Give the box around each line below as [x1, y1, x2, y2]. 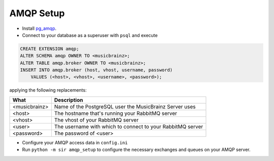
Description [54, 96, 83, 103]
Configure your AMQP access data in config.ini [22, 139, 128, 145]
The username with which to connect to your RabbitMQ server [54, 123, 203, 130]
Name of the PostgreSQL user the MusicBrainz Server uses [54, 103, 196, 110]
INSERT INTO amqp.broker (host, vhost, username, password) [20, 67, 173, 73]
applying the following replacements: [9, 87, 87, 93]
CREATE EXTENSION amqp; [20, 46, 80, 52]
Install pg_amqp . [22, 25, 57, 31]
